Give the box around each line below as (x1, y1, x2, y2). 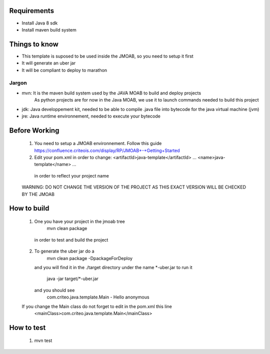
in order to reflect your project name (34, 172, 109, 178)
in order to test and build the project (34, 236, 108, 242)
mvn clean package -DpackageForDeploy (46, 255, 132, 261)
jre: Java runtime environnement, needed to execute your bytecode (21, 113, 161, 119)
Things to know (9, 40, 58, 48)
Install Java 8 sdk (21, 20, 58, 26)
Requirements (9, 6, 54, 15)
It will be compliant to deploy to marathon (21, 67, 107, 73)
